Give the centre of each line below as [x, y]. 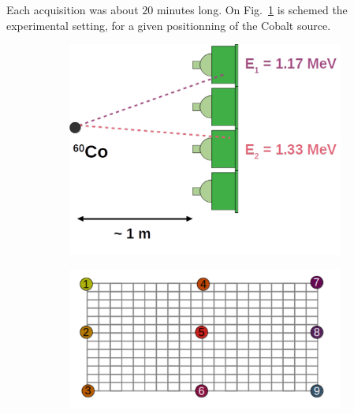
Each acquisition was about [73, 9]
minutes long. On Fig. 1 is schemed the [252, 9]
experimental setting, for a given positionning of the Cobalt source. [169, 25]
